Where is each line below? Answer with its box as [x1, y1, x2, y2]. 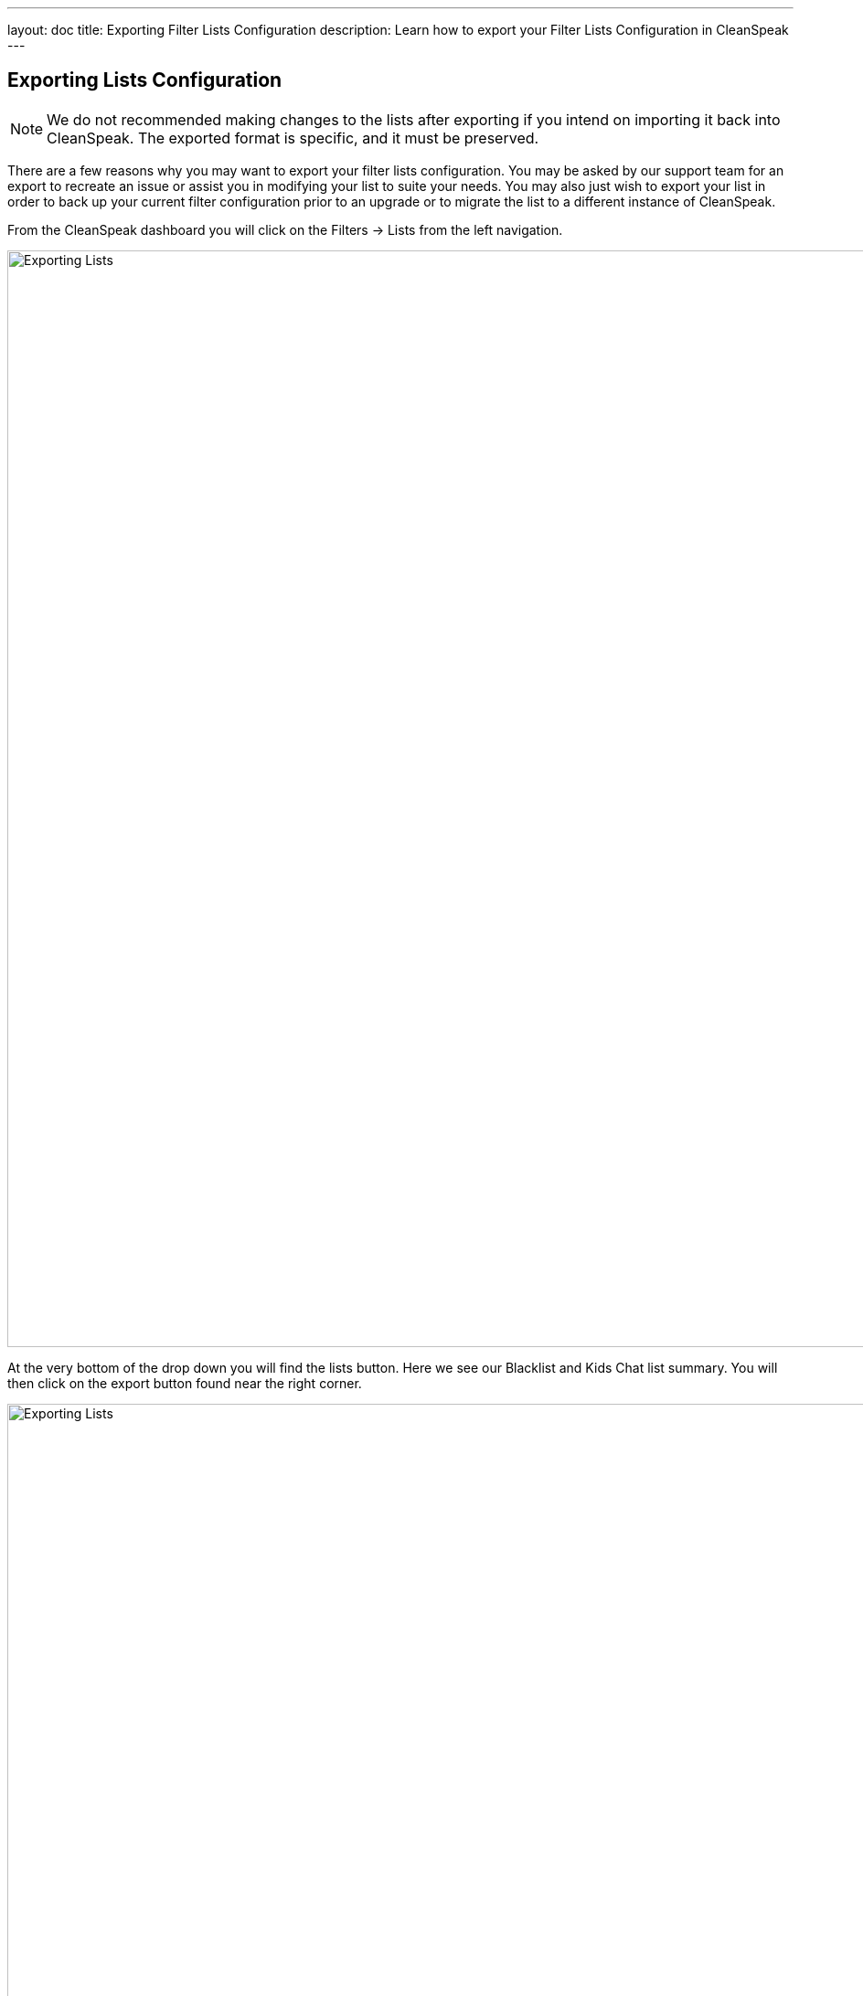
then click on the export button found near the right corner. [7, 1375, 362, 1391]
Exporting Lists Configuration [7, 69, 282, 92]
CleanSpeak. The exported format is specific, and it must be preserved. [47, 128, 539, 147]
